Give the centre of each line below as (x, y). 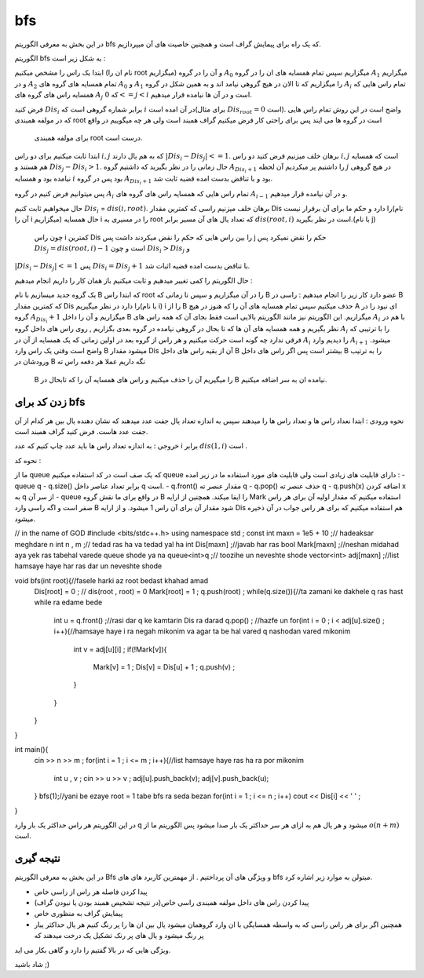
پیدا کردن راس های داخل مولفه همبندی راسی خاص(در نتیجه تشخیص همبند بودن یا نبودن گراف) (172, 903)
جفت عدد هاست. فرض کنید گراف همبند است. (81, 431)
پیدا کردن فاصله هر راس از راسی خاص (91, 892)
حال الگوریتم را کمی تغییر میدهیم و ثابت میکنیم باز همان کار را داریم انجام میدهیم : (133, 280)
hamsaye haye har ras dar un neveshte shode (88, 566)
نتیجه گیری (37, 858)
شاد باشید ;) (32, 964)
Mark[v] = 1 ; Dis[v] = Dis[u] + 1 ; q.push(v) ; (164, 667)
